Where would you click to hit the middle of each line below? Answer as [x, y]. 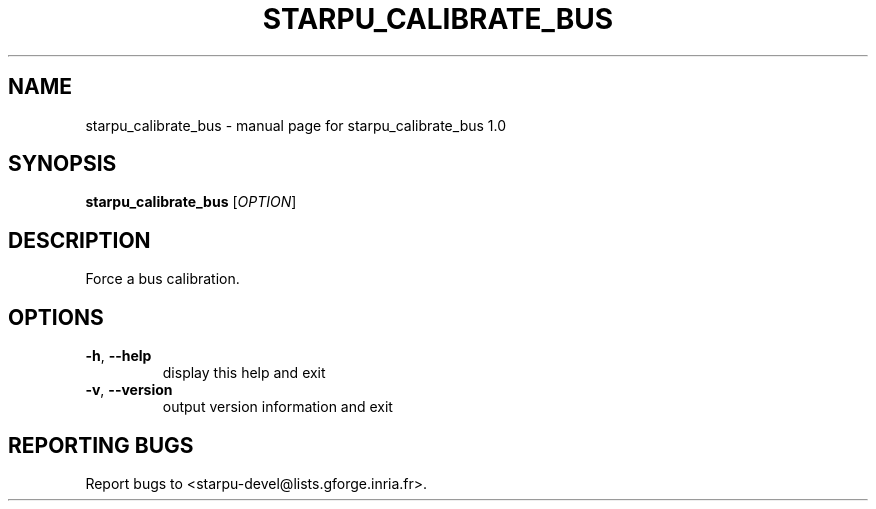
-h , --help [118, 356]
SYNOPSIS [62, 164]
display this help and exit [244, 373]
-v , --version [129, 390]
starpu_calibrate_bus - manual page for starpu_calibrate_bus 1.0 [296, 125]
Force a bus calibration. [162, 279]
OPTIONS [56, 317]
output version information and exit [277, 407]
